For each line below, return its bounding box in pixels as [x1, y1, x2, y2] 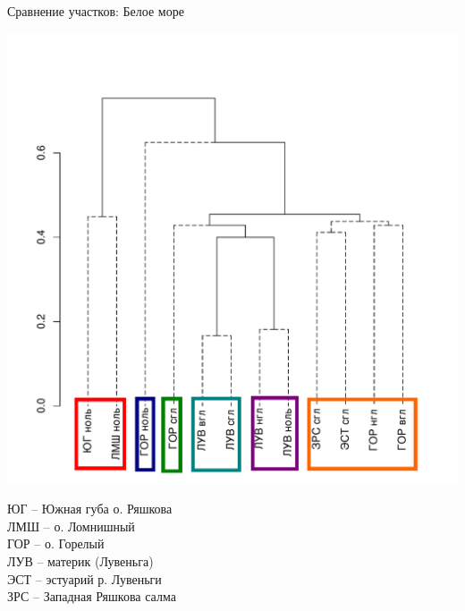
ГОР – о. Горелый [7, 534, 105, 553]
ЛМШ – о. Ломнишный [7, 516, 135, 535]
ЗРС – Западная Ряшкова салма [7, 587, 176, 606]
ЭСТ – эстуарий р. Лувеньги [7, 569, 162, 588]
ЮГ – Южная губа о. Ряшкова [7, 499, 173, 518]
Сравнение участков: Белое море [7, 2, 184, 20]
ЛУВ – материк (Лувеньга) [7, 551, 154, 570]
